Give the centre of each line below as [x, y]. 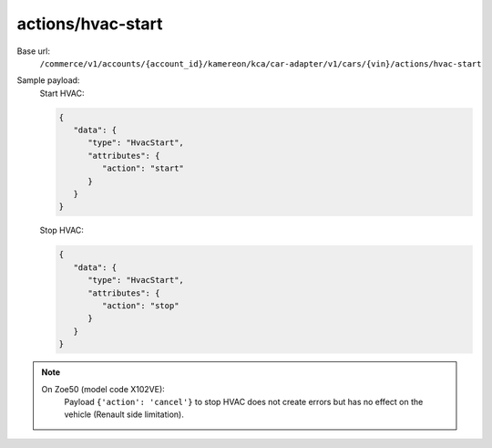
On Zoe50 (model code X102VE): [103, 389]
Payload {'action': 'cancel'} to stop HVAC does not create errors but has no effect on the [244, 401]
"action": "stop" [140, 305]
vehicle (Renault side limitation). [124, 414]
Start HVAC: [62, 93]
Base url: [33, 51]
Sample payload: [48, 80]
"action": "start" [143, 168]
